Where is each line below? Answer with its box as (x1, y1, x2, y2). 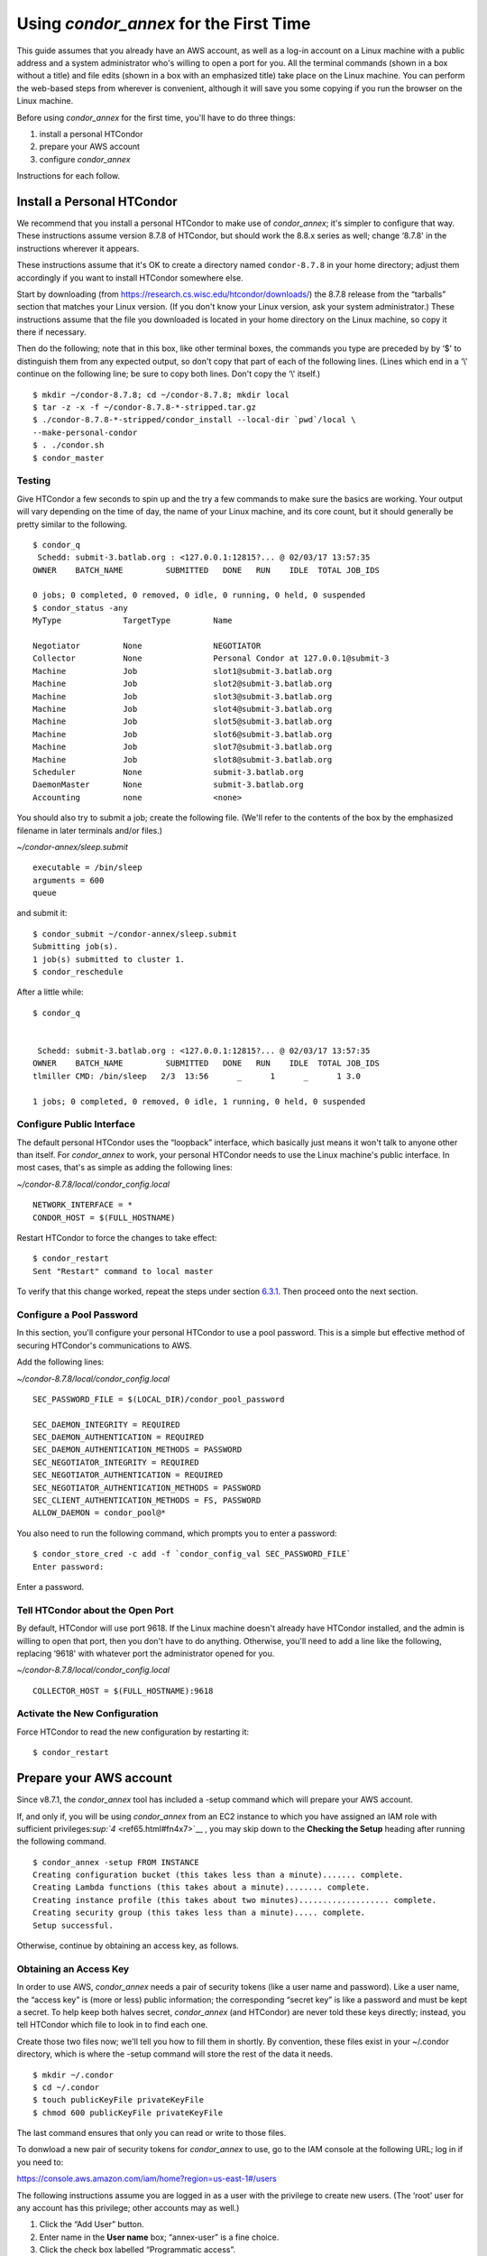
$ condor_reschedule (32, 966, 124, 977)
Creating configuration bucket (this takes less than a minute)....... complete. (32, 1870, 404, 1881)
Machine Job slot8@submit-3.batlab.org (32, 754, 333, 764)
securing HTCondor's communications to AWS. (16, 1340, 193, 1351)
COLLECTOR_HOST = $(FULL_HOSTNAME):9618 (32, 1686, 214, 1696)
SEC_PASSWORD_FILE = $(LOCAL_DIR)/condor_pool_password (32, 1394, 285, 1404)
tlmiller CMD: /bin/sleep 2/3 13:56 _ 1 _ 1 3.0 (32, 1070, 361, 1081)
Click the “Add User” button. (39, 2219, 144, 2230)
